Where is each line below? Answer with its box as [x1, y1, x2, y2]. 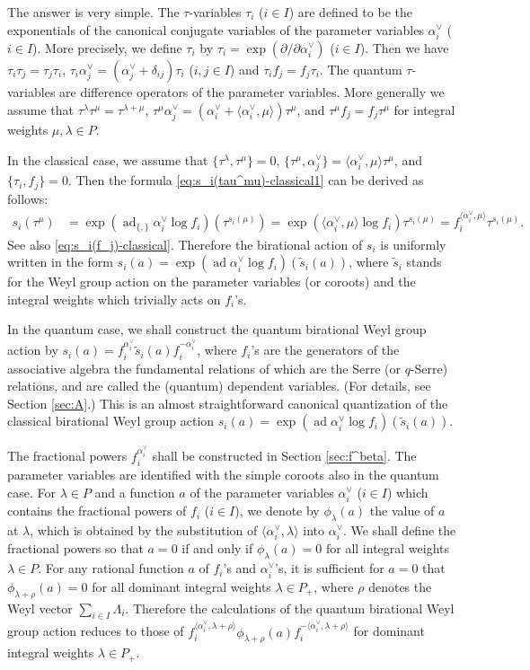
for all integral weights [325, 539, 450, 558]
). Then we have [359, 39, 449, 57]
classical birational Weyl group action [7, 411, 215, 430]
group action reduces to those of [7, 622, 184, 640]
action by [7, 340, 58, 359]
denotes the [368, 577, 432, 595]
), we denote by [234, 501, 320, 520]
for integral [393, 100, 455, 119]
